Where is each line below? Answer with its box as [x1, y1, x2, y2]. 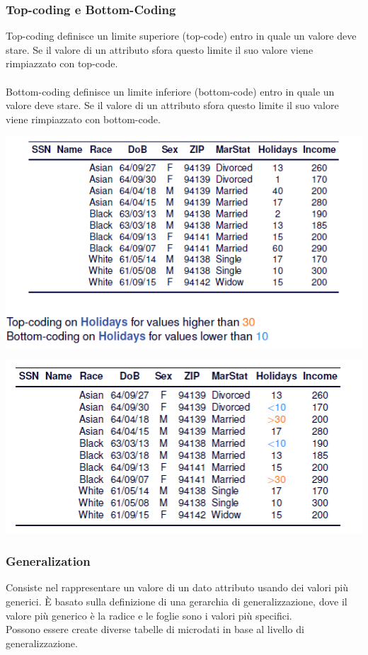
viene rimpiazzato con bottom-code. [6, 111, 161, 126]
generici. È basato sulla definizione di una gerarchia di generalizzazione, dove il [6, 594, 347, 609]
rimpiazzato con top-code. [6, 56, 118, 71]
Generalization [6, 552, 91, 570]
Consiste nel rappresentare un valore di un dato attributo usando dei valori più [6, 580, 348, 595]
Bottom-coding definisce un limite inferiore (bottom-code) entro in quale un [6, 84, 335, 98]
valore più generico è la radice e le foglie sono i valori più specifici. [6, 608, 292, 622]
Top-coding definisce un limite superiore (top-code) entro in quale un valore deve [6, 28, 357, 43]
